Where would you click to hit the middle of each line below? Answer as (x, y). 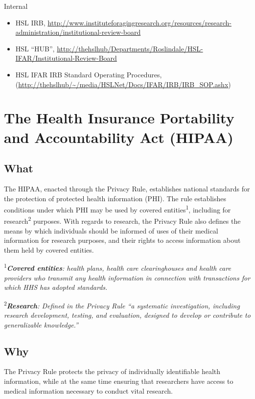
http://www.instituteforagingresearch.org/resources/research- (139, 22)
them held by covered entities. (49, 249)
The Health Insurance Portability (119, 118)
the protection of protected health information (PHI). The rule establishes (115, 198)
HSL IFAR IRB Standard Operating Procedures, (89, 74)
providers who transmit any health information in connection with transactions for (127, 277)
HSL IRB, (30, 22)
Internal (16, 6)
